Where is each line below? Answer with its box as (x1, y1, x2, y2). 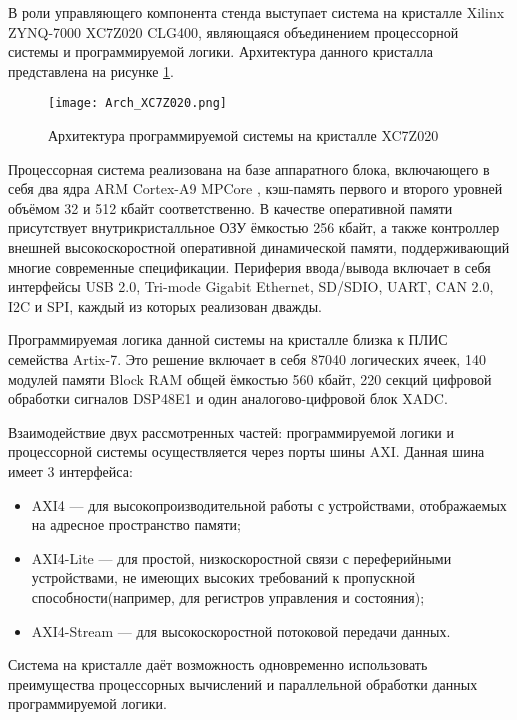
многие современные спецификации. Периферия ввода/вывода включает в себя (8, 256, 491, 277)
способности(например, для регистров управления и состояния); (31, 586, 425, 607)
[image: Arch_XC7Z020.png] (48, 96, 227, 111)
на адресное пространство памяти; (31, 514, 241, 535)
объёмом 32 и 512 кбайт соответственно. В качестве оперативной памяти (8, 197, 453, 218)
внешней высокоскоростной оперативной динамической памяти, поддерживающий (8, 237, 510, 257)
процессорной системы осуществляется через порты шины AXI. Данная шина (8, 441, 485, 462)
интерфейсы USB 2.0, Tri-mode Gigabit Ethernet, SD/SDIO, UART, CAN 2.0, (8, 276, 494, 297)
